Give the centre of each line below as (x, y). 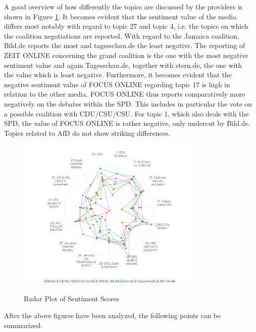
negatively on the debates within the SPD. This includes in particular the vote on (128, 103)
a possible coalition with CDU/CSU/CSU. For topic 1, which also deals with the (126, 113)
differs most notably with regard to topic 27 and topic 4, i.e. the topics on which (126, 26)
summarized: (23, 325)
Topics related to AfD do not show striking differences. (87, 133)
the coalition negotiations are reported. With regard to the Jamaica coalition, (122, 35)
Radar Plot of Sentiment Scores (72, 299)
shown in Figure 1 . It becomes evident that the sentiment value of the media (120, 16)
